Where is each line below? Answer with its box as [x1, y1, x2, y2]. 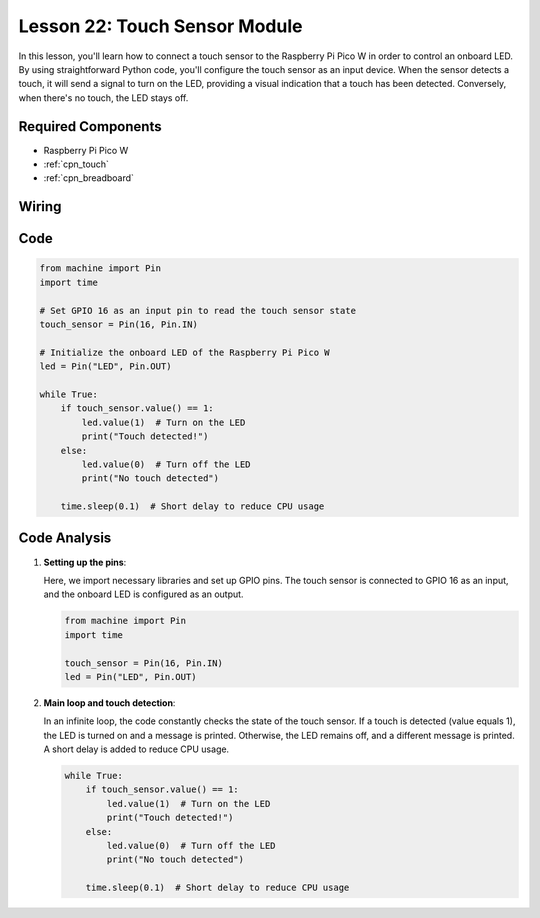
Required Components [18, 118, 162, 135]
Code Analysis [18, 530, 112, 547]
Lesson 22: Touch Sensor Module [18, 15, 303, 37]
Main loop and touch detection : [43, 696, 176, 709]
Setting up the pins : [43, 556, 127, 568]
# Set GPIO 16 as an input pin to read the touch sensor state [39, 305, 357, 316]
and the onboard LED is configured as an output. [43, 588, 244, 600]
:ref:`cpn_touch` [43, 158, 110, 170]
